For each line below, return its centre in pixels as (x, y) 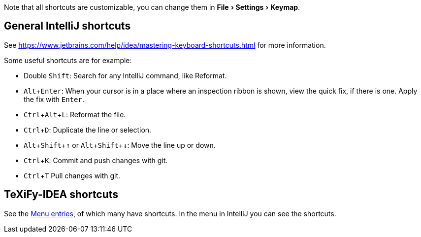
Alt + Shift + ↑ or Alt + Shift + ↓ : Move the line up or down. (120, 145)
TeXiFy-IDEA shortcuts (61, 195)
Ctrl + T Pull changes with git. (72, 175)
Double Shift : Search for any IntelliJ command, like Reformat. (125, 75)
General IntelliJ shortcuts (67, 26)
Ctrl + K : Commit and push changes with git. (96, 160)
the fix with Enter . (54, 99)
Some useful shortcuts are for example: (68, 60)
